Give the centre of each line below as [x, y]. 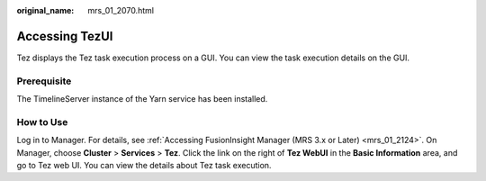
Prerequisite [44, 81]
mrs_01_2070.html [121, 10]
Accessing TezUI [65, 36]
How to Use [42, 122]
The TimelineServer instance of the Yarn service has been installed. [142, 99]
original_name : [45, 10]
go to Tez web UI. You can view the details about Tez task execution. [144, 165]
